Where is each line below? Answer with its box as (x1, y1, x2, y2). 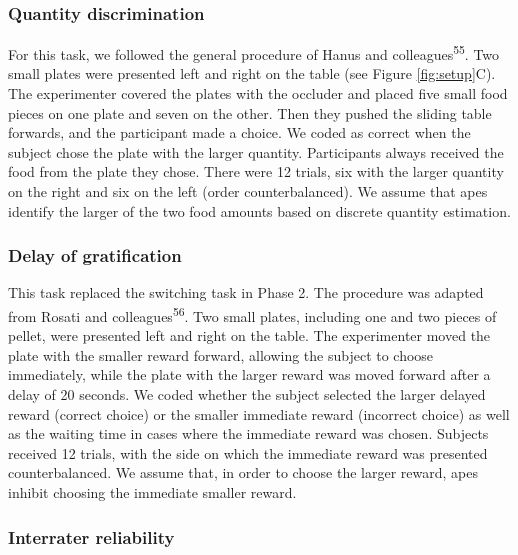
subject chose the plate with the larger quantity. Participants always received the (8, 141, 504, 162)
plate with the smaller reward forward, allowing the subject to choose (8, 344, 434, 365)
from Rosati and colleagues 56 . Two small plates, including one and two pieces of (8, 303, 497, 326)
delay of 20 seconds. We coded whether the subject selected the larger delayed (8, 384, 486, 405)
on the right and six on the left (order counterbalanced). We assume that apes (8, 181, 488, 202)
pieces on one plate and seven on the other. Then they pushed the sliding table (8, 102, 492, 123)
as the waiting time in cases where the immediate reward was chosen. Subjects (8, 423, 489, 444)
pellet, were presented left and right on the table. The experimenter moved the (8, 325, 491, 346)
